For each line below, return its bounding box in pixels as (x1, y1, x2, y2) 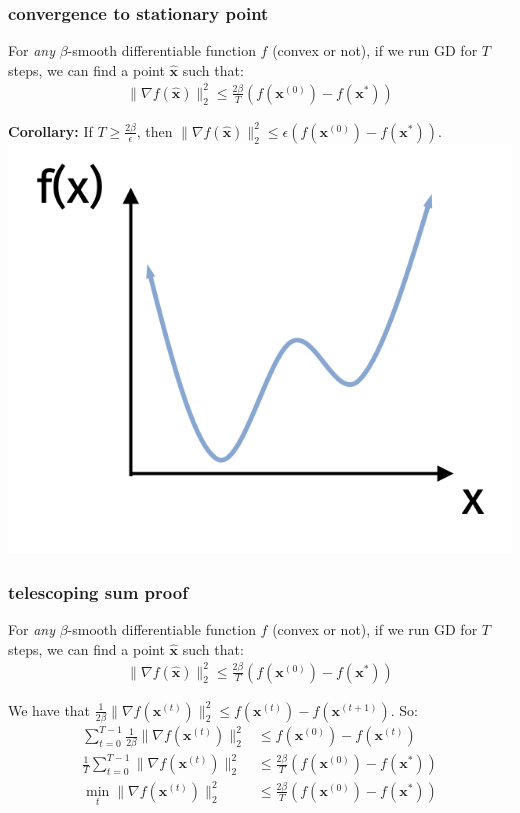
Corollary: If (8, 120, 93, 141)
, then (136, 120, 173, 141)
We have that (8, 699, 91, 720)
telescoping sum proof (8, 579, 188, 604)
